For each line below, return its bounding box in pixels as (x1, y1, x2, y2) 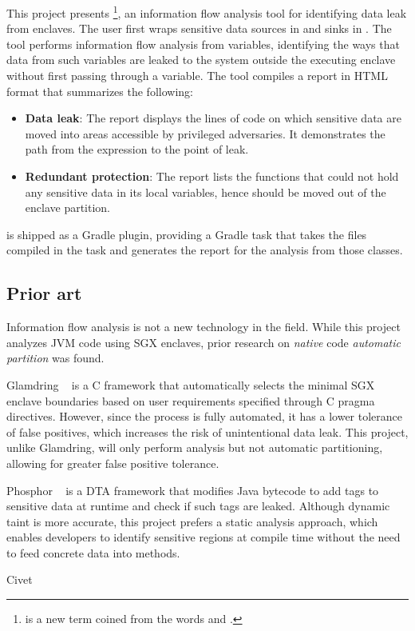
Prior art (6, 281, 82, 306)
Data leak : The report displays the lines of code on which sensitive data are (25, 110, 401, 126)
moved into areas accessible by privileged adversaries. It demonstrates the (25, 125, 385, 142)
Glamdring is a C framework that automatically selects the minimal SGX (6, 376, 375, 393)
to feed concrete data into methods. (6, 544, 180, 561)
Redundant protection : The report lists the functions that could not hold (25, 168, 399, 184)
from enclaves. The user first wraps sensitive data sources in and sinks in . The (6, 20, 392, 37)
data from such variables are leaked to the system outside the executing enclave (6, 51, 396, 68)
